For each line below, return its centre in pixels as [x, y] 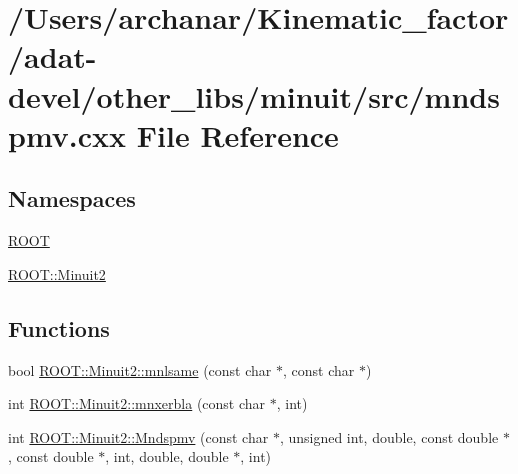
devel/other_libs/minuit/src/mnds [254, 95]
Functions [59, 327]
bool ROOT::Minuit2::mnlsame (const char [140, 369]
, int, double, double [167, 456]
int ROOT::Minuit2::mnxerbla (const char [137, 403]
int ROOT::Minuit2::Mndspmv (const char [138, 436]
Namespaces [72, 198]
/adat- [52, 56]
